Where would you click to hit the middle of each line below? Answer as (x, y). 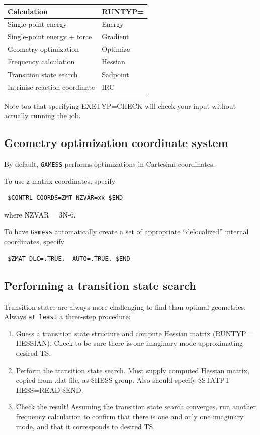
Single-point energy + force (50, 37)
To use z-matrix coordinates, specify (60, 180)
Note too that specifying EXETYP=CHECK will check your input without (120, 105)
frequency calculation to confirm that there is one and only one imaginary (130, 416)
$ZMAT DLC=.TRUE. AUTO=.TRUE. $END (69, 259)
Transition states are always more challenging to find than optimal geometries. (125, 306)
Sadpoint (115, 74)
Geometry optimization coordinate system (116, 143)
